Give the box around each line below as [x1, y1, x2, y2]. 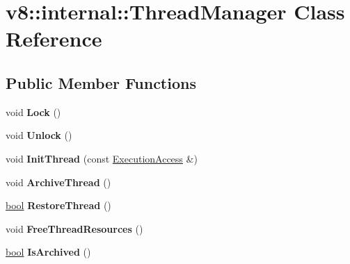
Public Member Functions [6, 72, 196, 93]
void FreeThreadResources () [6, 221, 143, 236]
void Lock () [6, 104, 61, 119]
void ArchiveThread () [6, 174, 111, 189]
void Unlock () [6, 128, 72, 142]
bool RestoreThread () [6, 198, 111, 213]
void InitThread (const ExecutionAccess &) [6, 151, 198, 165]
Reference [6, 24, 102, 53]
